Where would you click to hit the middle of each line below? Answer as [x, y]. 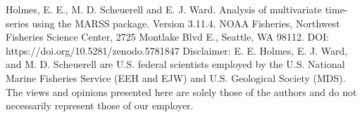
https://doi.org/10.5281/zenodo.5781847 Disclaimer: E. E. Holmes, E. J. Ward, [177, 50]
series [17, 23]
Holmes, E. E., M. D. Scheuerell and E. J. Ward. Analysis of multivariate [164, 9]
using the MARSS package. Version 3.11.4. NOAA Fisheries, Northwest [186, 23]
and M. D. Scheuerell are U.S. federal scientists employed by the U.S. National [175, 64]
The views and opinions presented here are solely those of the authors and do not [181, 91]
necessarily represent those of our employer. [100, 105]
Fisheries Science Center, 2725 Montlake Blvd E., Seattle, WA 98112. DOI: [168, 37]
